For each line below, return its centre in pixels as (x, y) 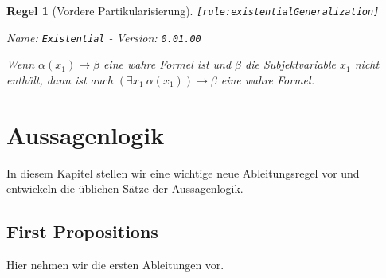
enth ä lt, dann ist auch (60, 79)
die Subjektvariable (291, 64)
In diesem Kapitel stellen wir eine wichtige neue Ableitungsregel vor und (183, 172)
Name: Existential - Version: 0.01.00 (104, 37)
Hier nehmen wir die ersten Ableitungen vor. (115, 265)
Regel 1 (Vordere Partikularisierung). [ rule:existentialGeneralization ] (193, 10)
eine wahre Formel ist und (167, 64)
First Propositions (82, 231)
